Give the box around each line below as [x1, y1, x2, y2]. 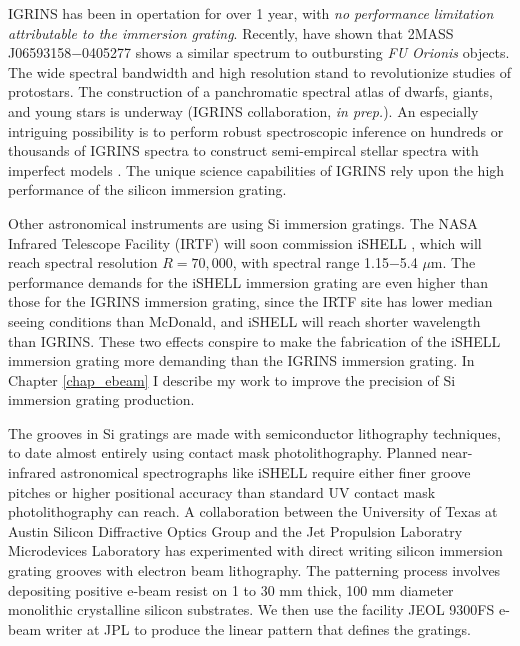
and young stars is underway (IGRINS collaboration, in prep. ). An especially [8, 100, 479, 121]
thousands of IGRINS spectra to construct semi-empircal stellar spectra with [8, 140, 479, 161]
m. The [430, 252, 476, 273]
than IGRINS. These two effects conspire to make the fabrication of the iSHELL [8, 330, 501, 351]
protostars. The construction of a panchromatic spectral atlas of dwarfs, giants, [8, 81, 493, 102]
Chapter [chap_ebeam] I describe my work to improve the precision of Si [8, 369, 456, 390]
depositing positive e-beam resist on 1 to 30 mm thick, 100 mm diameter [8, 579, 454, 600]
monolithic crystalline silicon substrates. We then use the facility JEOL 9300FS [8, 599, 495, 620]
